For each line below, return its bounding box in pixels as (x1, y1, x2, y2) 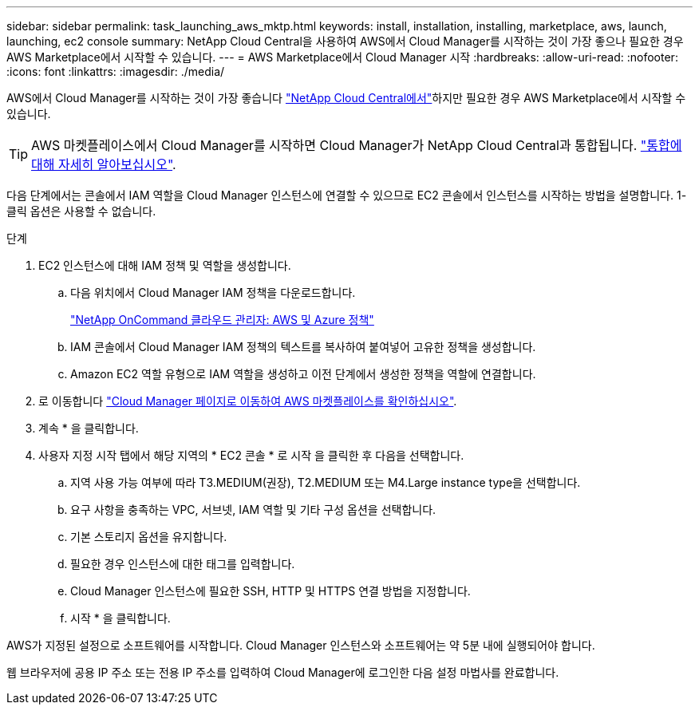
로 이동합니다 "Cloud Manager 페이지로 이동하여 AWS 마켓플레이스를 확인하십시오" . (38, 394, 457, 408)
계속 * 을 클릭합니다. (38, 421, 139, 435)
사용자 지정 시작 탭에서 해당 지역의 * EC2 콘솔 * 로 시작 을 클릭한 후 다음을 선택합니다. (38, 448, 464, 462)
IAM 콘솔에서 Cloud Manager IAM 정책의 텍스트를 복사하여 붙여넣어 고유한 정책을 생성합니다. (70, 340, 536, 354)
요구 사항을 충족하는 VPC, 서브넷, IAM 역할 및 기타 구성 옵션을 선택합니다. (70, 503, 436, 516)
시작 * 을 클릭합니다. (70, 611, 171, 625)
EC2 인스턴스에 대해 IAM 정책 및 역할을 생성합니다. (38, 259, 291, 272)
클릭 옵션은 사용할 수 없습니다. (6, 204, 156, 218)
